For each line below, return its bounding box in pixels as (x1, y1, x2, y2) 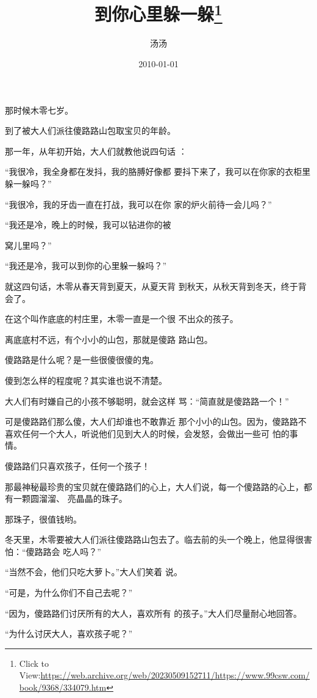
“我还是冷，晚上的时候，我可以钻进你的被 (5, 218, 171, 231)
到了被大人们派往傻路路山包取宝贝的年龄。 (5, 124, 176, 137)
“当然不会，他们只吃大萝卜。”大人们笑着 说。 (5, 565, 182, 578)
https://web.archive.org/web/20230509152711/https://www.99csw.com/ (40, 669, 310, 681)
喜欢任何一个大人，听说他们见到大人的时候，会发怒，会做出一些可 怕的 (5, 427, 290, 439)
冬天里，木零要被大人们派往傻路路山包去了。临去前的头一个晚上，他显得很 (5, 533, 304, 546)
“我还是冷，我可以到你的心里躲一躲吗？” (5, 259, 167, 272)
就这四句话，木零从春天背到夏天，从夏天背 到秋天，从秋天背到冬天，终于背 (5, 279, 307, 292)
